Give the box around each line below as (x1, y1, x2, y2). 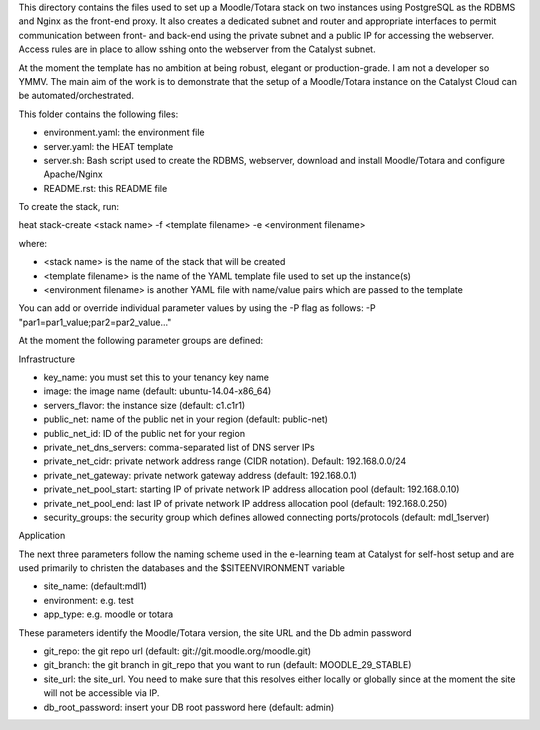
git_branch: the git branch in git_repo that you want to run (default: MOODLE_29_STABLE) (43, 659, 412, 671)
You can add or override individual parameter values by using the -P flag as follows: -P (18, 302, 376, 314)
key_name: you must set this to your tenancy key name (43, 371, 270, 383)
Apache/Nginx (43, 168, 104, 180)
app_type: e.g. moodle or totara (43, 608, 174, 620)
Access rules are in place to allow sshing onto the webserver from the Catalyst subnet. (18, 43, 376, 55)
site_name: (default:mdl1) (43, 580, 147, 592)
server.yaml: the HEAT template (43, 140, 174, 152)
